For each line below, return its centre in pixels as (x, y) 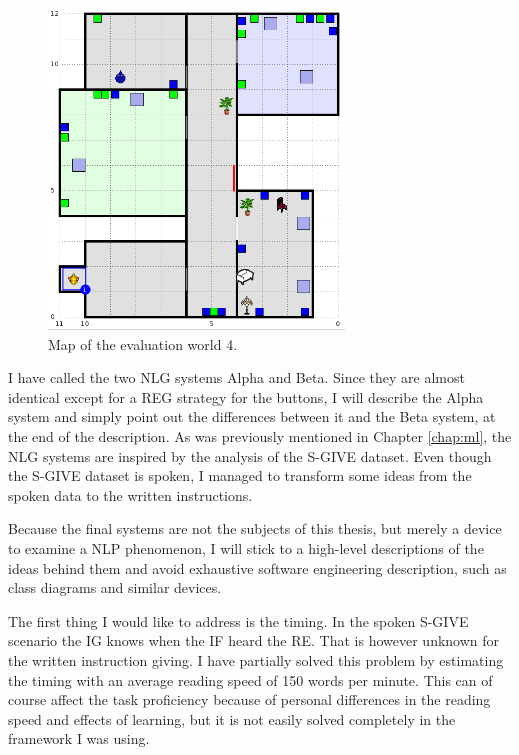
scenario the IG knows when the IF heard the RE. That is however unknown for (254, 640)
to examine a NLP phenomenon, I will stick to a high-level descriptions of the (246, 548)
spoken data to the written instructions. (130, 494)
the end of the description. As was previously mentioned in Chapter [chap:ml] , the (260, 436)
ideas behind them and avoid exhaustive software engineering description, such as (257, 567)
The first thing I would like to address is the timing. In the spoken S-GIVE (238, 620)
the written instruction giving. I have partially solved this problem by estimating (256, 659)
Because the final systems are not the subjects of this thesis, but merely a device (255, 528)
